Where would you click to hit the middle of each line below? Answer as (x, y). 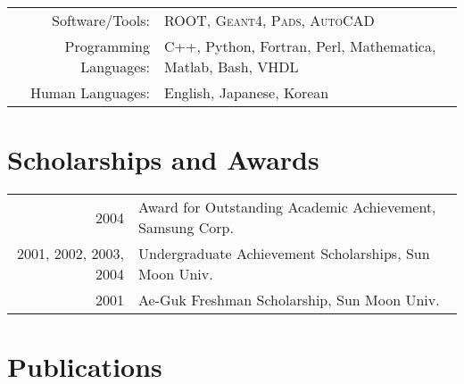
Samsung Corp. (186, 228)
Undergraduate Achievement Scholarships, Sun (284, 254)
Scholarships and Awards (163, 159)
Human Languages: (90, 92)
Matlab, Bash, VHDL (232, 67)
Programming (107, 46)
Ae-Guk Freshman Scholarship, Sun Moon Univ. (289, 300)
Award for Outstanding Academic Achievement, (287, 207)
